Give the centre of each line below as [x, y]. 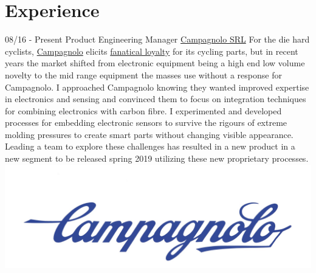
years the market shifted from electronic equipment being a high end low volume [155, 63]
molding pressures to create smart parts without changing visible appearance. [149, 134]
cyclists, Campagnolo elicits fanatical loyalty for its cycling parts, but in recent [152, 51]
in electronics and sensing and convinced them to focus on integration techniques [156, 99]
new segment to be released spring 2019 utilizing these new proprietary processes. [157, 158]
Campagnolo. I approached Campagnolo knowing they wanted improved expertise [157, 87]
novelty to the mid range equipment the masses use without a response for [143, 74]
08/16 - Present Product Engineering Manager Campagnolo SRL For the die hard [157, 39]
